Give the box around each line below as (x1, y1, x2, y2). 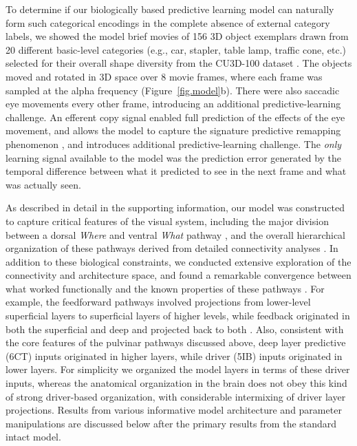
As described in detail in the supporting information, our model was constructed (6, 200, 345, 215)
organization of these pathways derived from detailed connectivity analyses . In (6, 241, 338, 255)
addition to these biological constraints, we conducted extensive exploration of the (6, 254, 351, 268)
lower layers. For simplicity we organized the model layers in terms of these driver (6, 362, 350, 376)
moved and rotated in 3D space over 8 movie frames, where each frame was (6, 69, 323, 83)
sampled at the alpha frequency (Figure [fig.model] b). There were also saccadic (6, 83, 340, 97)
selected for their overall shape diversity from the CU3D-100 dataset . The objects (6, 56, 352, 70)
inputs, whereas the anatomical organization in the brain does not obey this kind (6, 376, 347, 390)
